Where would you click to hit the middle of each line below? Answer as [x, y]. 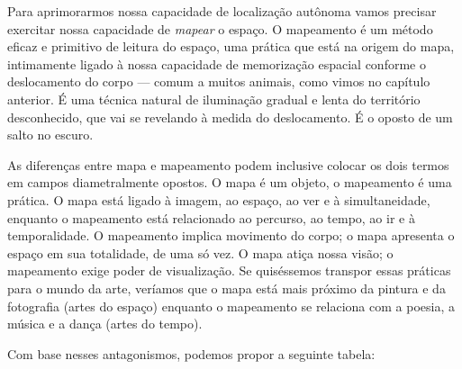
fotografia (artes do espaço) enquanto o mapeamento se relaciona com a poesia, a [231, 306]
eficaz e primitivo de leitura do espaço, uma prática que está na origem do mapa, [231, 46]
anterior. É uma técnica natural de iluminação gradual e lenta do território [214, 99]
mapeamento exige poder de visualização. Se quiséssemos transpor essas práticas [229, 270]
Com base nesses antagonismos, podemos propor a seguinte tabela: [191, 353]
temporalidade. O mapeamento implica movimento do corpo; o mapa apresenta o [231, 235]
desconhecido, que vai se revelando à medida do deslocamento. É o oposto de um [230, 117]
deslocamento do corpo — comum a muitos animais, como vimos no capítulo [219, 81]
